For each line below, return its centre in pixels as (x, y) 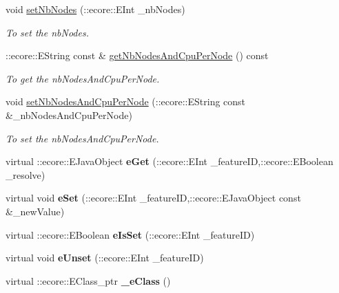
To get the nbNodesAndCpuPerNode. (83, 78)
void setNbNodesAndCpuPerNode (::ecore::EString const (126, 101)
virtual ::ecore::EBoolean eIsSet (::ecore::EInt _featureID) (130, 234)
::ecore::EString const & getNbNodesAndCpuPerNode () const (137, 55)
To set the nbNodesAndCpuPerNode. (82, 138)
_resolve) (25, 174)
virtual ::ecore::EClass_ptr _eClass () (88, 280)
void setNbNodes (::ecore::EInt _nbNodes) (95, 9)
